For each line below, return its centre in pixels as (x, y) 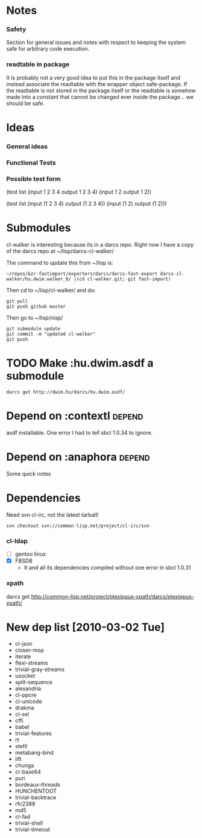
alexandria (28, 688)
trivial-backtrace (36, 798)
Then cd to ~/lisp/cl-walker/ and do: (51, 291)
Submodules (39, 228)
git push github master (36, 307)
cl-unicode (28, 701)
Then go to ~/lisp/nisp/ (35, 318)
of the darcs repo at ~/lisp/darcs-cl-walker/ (60, 251)
